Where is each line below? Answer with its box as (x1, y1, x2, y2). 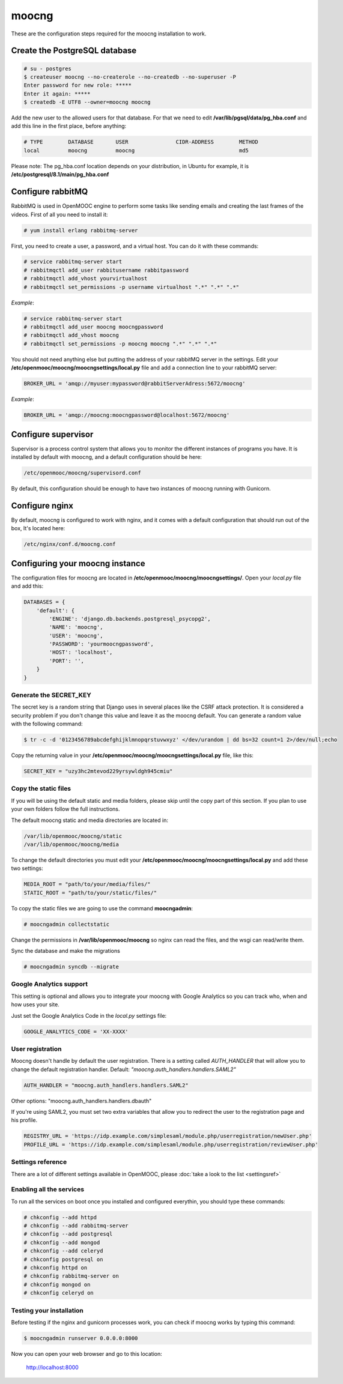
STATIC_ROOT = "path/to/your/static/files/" (23, 889, 157, 896)
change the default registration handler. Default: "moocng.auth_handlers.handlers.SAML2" (11, 1066, 237, 1073)
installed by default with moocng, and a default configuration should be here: (11, 453, 202, 461)
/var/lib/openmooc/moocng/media (23, 841, 120, 848)
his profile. (11, 1117, 38, 1124)
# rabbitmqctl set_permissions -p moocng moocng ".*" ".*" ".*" (23, 340, 217, 347)
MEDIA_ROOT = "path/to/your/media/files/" (23, 881, 151, 888)
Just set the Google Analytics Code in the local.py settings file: (11, 1012, 167, 1019)
